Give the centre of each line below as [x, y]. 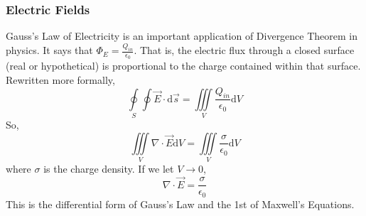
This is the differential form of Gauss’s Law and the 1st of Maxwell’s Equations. [180, 204]
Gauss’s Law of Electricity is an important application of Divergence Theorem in [182, 36]
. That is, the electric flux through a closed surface [244, 50]
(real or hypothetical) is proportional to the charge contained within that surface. [183, 66]
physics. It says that [49, 50]
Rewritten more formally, [60, 79]
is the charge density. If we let [109, 168]
